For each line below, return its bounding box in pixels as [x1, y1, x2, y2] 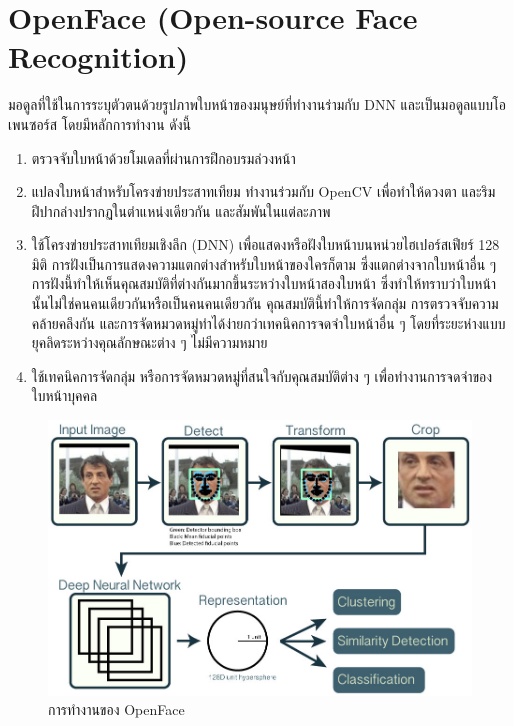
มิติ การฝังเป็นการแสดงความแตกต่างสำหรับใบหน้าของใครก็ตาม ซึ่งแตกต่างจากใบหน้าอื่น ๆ [31, 253, 497, 274]
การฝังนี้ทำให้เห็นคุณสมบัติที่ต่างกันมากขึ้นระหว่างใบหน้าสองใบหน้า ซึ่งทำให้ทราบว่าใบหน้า [31, 273, 497, 294]
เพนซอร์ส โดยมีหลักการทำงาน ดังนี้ [8, 113, 191, 134]
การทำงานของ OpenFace [48, 699, 185, 720]
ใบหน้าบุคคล [31, 385, 98, 406]
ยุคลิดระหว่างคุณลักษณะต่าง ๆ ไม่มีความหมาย [31, 332, 268, 353]
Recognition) [8, 36, 189, 77]
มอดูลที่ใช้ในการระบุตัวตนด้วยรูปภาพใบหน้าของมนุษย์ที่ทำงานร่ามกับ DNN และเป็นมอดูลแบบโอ [8, 94, 507, 115]
